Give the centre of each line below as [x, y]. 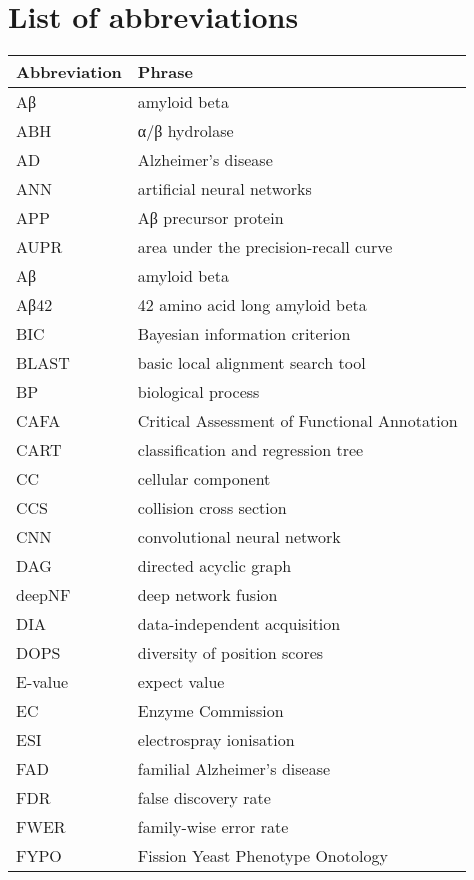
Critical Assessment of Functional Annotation [297, 421]
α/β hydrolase [185, 131]
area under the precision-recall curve [265, 247]
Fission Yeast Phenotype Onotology [262, 856]
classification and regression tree [250, 450]
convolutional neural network [239, 537]
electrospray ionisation [216, 740]
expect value [181, 682]
